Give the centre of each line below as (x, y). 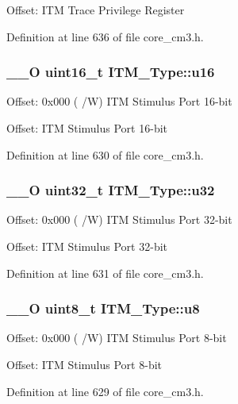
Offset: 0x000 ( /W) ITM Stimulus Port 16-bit (119, 101)
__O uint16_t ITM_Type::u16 (111, 72)
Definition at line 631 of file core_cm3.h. (105, 273)
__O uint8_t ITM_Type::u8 (103, 308)
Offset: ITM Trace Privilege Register (96, 10)
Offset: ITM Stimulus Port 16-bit (87, 128)
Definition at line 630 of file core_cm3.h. (105, 154)
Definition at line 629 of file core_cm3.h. (105, 391)
